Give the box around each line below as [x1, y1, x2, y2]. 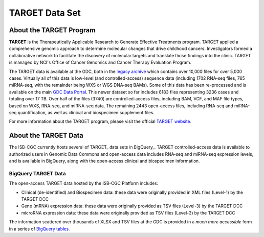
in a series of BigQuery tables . [9, 226, 70, 232]
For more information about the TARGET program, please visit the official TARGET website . [9, 118, 192, 124]
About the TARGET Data [9, 131, 84, 140]
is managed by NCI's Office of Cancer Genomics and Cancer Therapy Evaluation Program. [9, 59, 192, 66]
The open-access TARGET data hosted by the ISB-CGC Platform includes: [9, 180, 158, 186]
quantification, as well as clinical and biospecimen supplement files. [18, 109, 154, 115]
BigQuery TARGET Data [9, 170, 66, 177]
